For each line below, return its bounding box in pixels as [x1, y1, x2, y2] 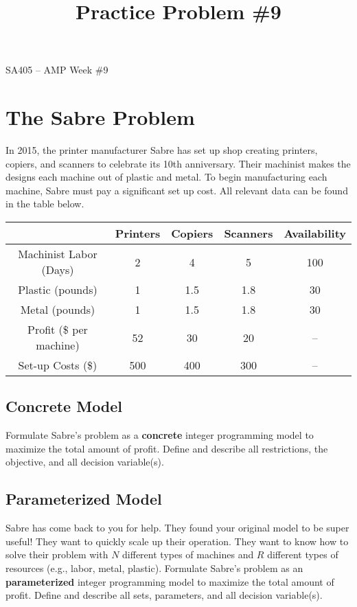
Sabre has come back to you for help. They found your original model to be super [5, 520, 349, 535]
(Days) [41, 262, 74, 278]
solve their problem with [5, 547, 108, 562]
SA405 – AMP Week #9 [5, 62, 108, 77]
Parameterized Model [5, 488, 162, 509]
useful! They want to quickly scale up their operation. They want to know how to [5, 534, 349, 548]
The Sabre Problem [5, 103, 195, 131]
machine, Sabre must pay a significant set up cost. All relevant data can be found [5, 183, 348, 197]
